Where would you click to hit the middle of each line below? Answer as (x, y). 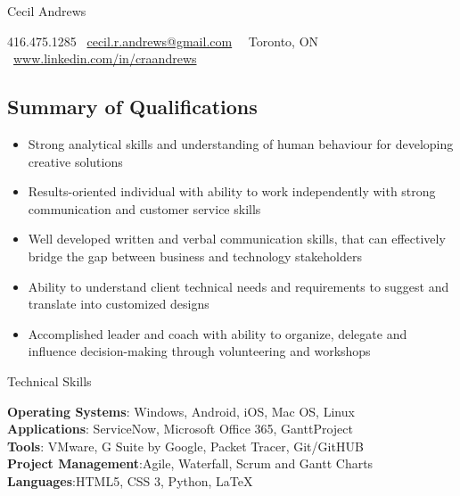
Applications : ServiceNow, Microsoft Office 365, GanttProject (180, 429)
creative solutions (75, 161)
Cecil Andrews (47, 11)
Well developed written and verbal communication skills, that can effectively (237, 239)
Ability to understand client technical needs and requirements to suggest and (238, 286)
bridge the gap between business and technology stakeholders (195, 256)
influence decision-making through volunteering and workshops (199, 351)
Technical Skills (49, 380)
